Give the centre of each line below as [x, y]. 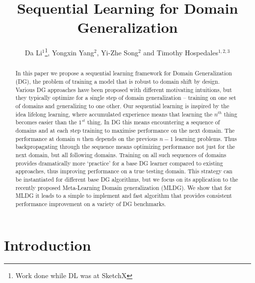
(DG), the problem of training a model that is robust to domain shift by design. [117, 82]
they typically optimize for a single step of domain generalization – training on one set [126, 98]
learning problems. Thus [206, 138]
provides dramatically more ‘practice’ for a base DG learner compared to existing [119, 163]
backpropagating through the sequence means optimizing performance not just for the [125, 147]
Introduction [48, 245]
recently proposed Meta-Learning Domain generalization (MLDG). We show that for [123, 187]
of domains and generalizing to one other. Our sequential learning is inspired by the [122, 106]
